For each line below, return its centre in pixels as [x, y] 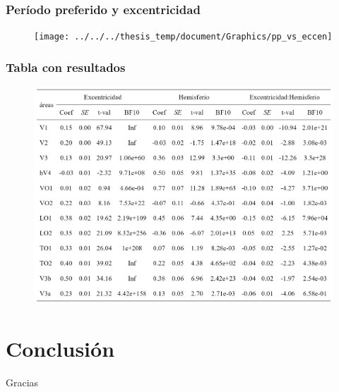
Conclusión [60, 348]
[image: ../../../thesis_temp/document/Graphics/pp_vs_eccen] [183, 37]
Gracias [22, 382]
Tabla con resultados [66, 67]
